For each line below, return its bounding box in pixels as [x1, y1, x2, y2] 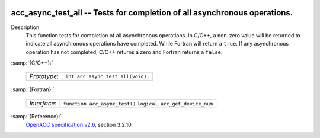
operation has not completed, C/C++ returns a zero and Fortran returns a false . [25, 48, 223, 56]
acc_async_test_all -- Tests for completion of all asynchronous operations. [11, 8, 293, 18]
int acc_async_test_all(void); [65, 73, 150, 79]
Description [11, 24, 40, 31]
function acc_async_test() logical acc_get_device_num [63, 101, 213, 107]
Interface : [29, 99, 57, 107]
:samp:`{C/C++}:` [11, 59, 53, 66]
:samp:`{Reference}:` [11, 113, 62, 120]
